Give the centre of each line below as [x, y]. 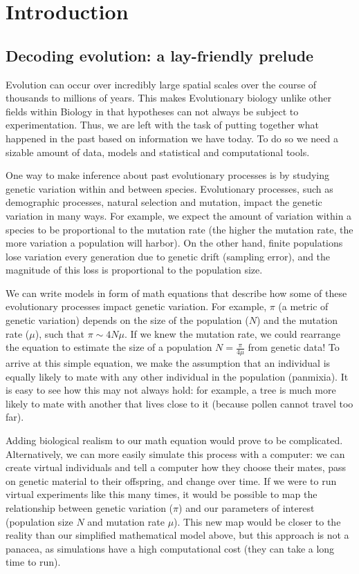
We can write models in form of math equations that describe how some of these [176, 293]
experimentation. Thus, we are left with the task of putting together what [162, 125]
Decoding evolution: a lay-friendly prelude [160, 55]
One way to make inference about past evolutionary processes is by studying [168, 175]
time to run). [33, 562]
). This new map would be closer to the [257, 521]
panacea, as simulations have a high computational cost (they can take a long [170, 548]
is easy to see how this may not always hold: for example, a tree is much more [171, 390]
